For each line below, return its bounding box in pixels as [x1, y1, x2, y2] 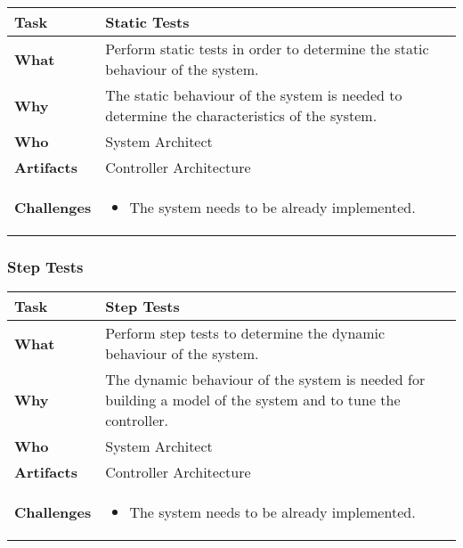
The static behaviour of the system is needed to [105, 85, 402, 105]
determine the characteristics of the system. [105, 105, 378, 126]
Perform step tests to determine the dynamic [105, 323, 386, 344]
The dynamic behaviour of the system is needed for [105, 369, 426, 390]
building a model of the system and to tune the [105, 389, 401, 411]
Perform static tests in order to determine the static [105, 38, 429, 59]
